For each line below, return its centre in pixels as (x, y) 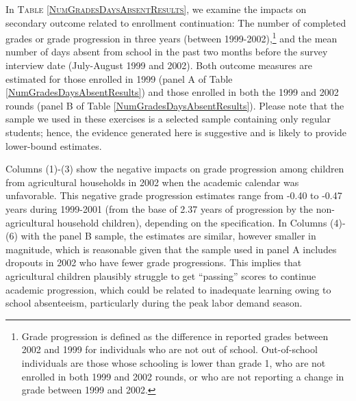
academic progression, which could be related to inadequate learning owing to (168, 289)
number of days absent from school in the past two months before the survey (167, 52)
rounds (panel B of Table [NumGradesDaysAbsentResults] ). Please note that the (175, 105)
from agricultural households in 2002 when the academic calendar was (152, 182)
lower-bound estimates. (54, 145)
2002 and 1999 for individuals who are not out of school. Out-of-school (169, 349)
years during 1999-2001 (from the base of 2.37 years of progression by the (159, 208)
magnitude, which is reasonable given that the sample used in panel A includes (171, 249)
